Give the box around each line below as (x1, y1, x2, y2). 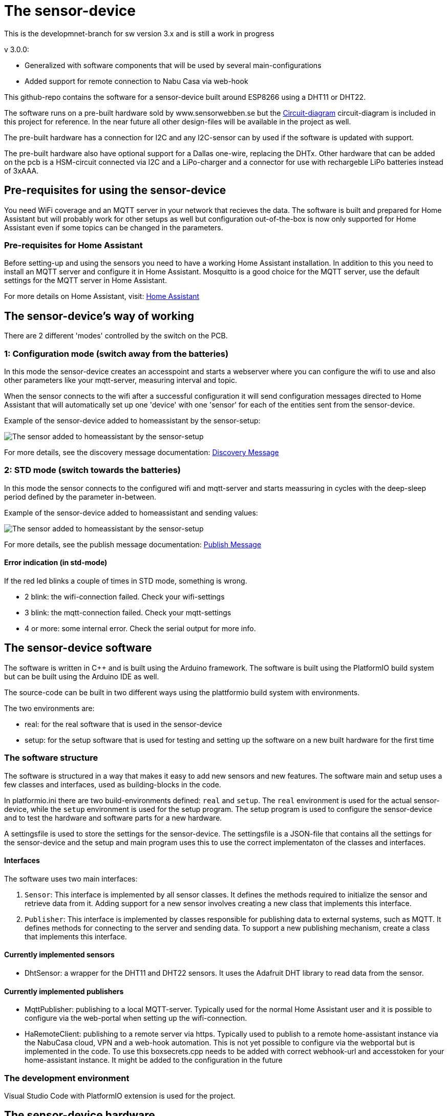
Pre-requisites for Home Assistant (4, 240, 143, 250)
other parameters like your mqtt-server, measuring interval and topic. (4, 375, 237, 384)
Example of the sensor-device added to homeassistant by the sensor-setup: (4, 416, 261, 425)
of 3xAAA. (4, 166, 39, 175)
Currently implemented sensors (4, 950, 115, 959)
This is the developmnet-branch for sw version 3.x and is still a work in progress (4, 29, 274, 38)
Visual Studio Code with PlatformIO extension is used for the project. (4, 1091, 236, 1100)
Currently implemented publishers (4, 986, 124, 996)
